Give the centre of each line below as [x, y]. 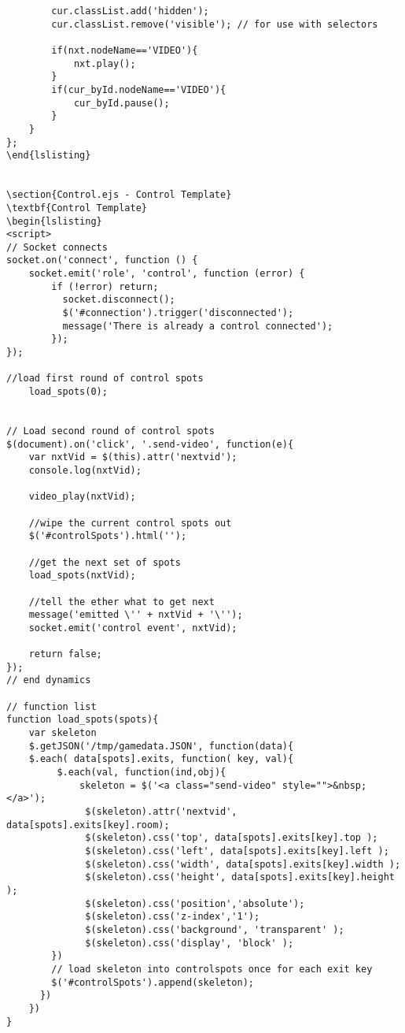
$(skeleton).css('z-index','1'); [173, 917]
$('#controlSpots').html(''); [108, 536]
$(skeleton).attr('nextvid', [161, 812]
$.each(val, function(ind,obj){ [142, 773]
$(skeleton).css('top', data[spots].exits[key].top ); [232, 838]
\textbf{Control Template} [77, 208]
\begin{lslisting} [54, 221]
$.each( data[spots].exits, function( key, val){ [161, 759]
